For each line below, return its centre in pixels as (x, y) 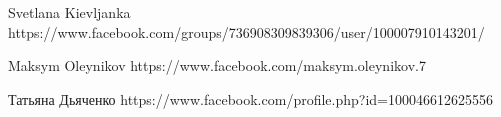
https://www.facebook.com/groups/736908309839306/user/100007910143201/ (246, 31)
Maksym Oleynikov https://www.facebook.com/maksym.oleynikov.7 (217, 65)
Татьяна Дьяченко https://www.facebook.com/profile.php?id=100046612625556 (250, 98)
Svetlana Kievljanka (69, 12)
